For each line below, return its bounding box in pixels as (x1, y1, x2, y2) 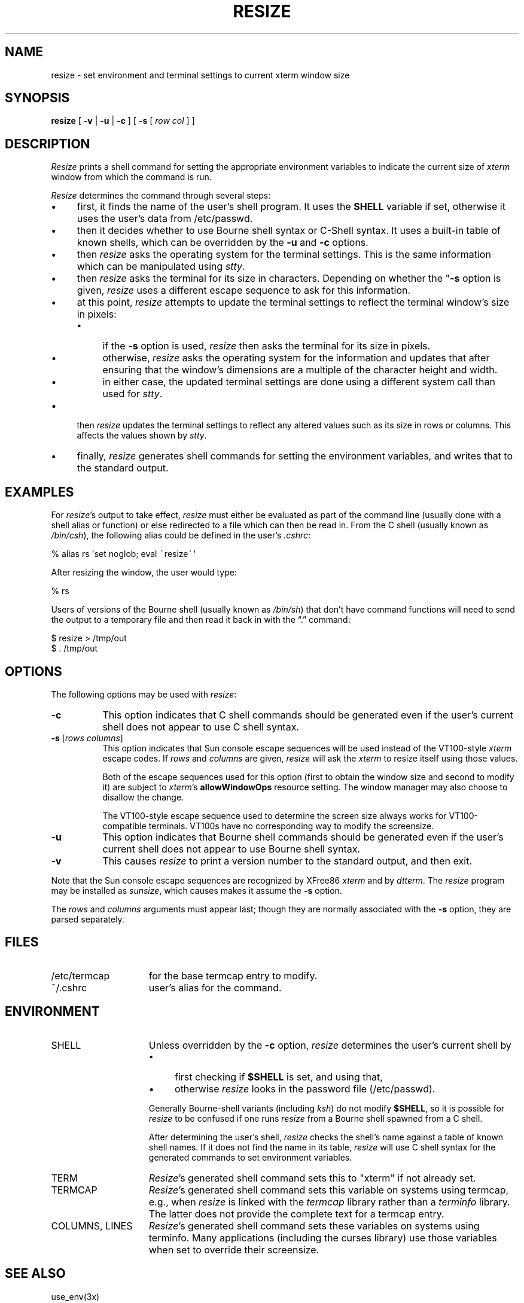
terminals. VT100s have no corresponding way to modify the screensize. (148, 820, 434, 831)
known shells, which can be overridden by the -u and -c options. (77, 236, 368, 249)
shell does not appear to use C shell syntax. (102, 720, 299, 733)
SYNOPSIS (5, 90, 70, 106)
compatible (102, 820, 147, 831)
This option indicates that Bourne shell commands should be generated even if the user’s (102, 830, 504, 843)
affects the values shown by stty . (77, 430, 207, 441)
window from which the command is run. (51, 172, 212, 182)
